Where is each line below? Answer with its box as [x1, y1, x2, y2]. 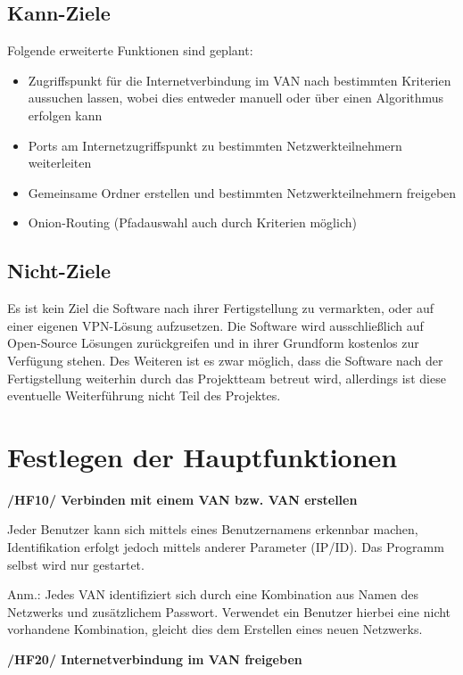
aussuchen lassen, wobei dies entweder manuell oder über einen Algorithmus [28, 88, 444, 107]
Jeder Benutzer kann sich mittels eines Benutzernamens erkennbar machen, [7, 520, 418, 539]
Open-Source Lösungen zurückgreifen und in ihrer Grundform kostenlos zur [7, 333, 419, 352]
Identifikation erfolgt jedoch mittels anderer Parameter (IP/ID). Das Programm [7, 538, 444, 556]
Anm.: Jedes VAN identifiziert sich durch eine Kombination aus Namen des [7, 585, 419, 604]
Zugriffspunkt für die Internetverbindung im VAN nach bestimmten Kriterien [28, 70, 451, 89]
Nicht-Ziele [7, 257, 112, 284]
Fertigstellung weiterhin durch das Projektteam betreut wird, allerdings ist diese [7, 368, 446, 387]
